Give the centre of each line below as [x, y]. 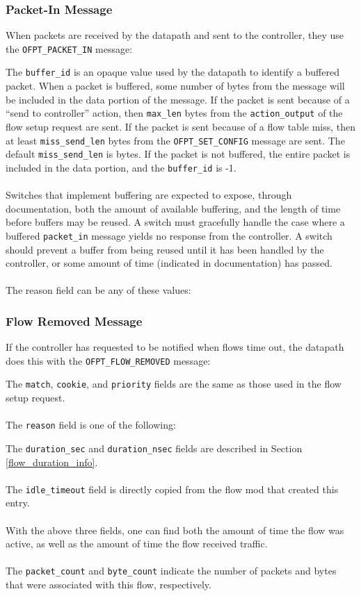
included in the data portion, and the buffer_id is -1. [121, 167]
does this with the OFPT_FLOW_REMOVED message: [108, 360]
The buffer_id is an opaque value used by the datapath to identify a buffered [173, 72]
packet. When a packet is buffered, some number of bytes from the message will [175, 86]
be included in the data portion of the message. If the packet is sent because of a [178, 99]
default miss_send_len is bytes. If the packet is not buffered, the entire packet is [178, 154]
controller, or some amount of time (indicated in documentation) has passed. [169, 263]
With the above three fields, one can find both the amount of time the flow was [175, 530]
